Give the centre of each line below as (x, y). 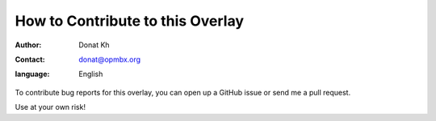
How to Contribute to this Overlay (130, 21)
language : (32, 74)
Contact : (30, 59)
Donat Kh (94, 45)
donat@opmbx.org (110, 59)
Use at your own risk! (50, 107)
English (91, 74)
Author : (28, 45)
